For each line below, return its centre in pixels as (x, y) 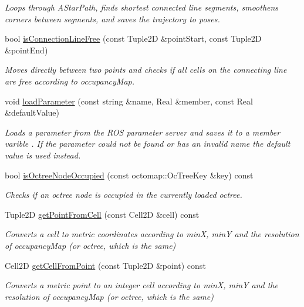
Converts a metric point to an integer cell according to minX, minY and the (141, 285)
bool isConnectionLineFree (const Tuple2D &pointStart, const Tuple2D (133, 38)
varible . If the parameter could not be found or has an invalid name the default (148, 144)
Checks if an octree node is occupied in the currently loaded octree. (124, 195)
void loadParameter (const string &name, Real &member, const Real (129, 101)
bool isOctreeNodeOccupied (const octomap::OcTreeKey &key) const (129, 175)
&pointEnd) (26, 50)
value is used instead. (43, 155)
